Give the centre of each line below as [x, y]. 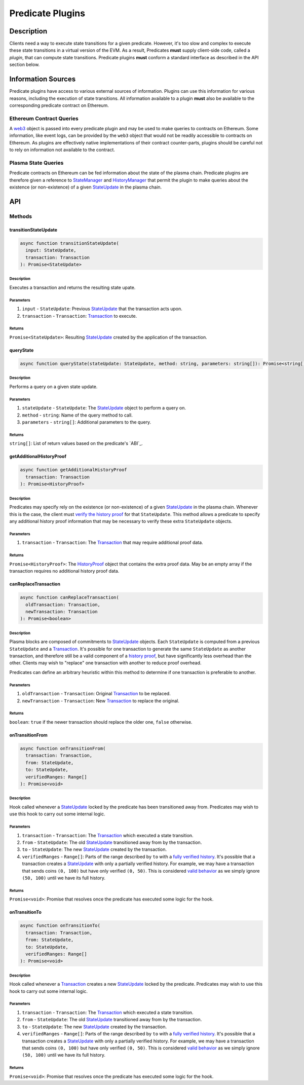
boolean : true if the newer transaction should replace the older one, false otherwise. [101, 722]
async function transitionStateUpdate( [69, 243]
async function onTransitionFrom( [63, 748]
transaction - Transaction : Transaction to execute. [80, 316]
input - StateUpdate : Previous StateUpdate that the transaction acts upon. [102, 309]
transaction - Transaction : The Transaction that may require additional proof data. [112, 543]
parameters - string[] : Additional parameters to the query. [87, 422]
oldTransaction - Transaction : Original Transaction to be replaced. [96, 694]
